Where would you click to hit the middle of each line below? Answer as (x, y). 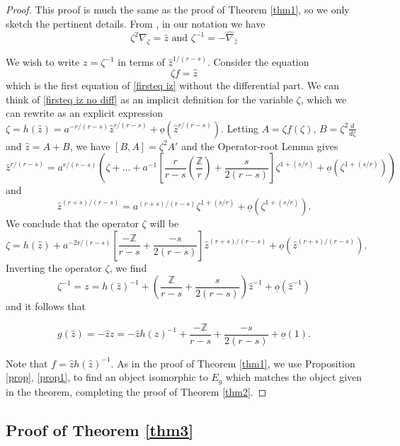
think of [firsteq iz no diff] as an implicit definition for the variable (149, 99)
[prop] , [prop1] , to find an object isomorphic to (107, 377)
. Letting (240, 128)
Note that (27, 363)
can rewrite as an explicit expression (84, 113)
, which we (324, 99)
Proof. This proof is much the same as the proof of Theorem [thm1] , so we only (178, 9)
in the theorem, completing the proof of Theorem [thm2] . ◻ (136, 391)
